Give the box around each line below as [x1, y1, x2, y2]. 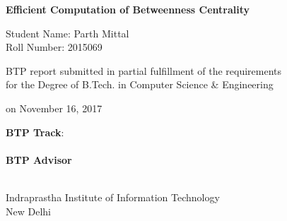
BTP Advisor [6, 152, 72, 167]
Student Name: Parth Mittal [6, 25, 129, 40]
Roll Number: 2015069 [6, 40, 102, 54]
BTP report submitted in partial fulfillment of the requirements [6, 63, 282, 78]
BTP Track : [6, 124, 64, 139]
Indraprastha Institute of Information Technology [6, 189, 220, 204]
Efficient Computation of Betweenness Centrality [6, 2, 250, 16]
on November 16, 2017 [6, 100, 102, 115]
